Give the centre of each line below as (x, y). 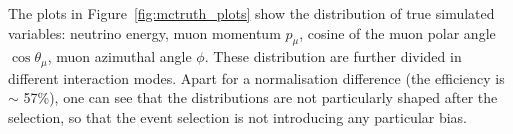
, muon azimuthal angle (119, 56)
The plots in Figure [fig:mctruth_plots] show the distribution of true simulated (251, 13)
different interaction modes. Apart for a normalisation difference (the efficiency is (256, 77)
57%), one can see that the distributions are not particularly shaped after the (260, 97)
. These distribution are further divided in (333, 56)
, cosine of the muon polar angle (397, 32)
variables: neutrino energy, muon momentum (144, 32)
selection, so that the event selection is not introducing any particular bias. (238, 117)
